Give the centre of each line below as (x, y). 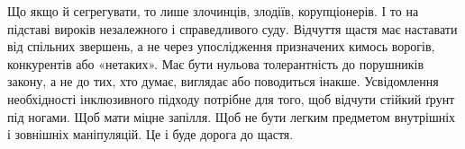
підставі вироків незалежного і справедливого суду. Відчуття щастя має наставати (232, 28)
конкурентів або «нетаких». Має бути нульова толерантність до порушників (216, 63)
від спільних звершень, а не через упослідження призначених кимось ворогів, (221, 46)
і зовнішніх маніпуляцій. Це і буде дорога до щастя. (150, 134)
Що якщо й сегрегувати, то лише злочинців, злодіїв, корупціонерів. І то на (213, 11)
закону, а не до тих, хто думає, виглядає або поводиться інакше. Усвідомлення (223, 81)
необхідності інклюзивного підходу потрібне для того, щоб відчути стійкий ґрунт (231, 98)
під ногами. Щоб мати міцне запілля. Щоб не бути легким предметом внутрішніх (232, 116)
